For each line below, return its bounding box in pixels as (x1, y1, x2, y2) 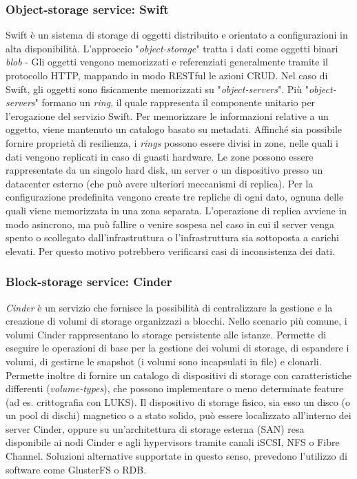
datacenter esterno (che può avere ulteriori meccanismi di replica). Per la (6, 176, 314, 190)
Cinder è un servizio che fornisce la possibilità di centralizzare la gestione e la (6, 300, 333, 314)
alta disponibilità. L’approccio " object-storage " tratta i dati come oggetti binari (6, 41, 338, 55)
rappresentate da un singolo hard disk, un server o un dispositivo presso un (6, 163, 323, 177)
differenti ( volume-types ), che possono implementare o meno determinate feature (6, 381, 344, 396)
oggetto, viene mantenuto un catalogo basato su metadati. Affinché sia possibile (6, 122, 343, 136)
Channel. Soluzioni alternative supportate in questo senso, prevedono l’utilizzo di (6, 449, 347, 463)
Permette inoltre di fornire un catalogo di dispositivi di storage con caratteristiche (6, 367, 352, 382)
